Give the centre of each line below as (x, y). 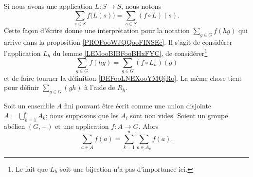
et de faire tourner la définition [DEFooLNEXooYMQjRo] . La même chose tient (123, 78)
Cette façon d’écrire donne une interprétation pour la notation (97, 30)
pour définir (22, 87)
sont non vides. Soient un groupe (179, 115)
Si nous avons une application (48, 6)
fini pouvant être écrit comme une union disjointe (138, 106)
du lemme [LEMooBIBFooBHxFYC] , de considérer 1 (130, 52)
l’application (22, 53)
